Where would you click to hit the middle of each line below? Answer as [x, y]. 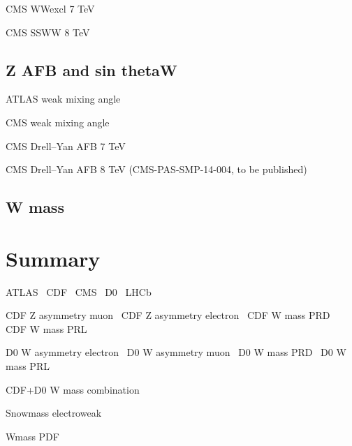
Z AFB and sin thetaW [91, 69]
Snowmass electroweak [54, 413]
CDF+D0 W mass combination [73, 389]
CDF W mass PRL [46, 328]
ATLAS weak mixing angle [63, 99]
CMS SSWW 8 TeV [48, 32]
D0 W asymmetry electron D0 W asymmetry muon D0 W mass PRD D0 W [176, 352]
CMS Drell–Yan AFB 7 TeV [66, 146]
